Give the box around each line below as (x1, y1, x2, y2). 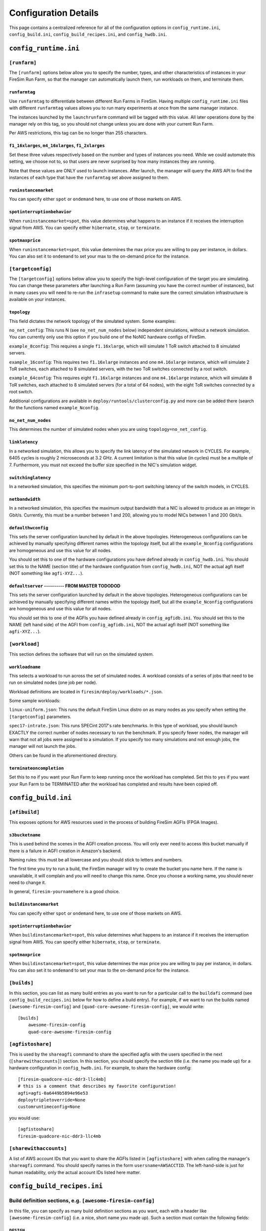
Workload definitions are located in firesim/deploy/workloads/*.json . (9, 688, 163, 694)
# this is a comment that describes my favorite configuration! (18, 1083, 177, 1089)
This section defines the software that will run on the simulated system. (9, 651, 154, 657)
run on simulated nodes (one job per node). (9, 680, 98, 685)
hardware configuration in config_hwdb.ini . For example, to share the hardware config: (9, 1065, 192, 1071)
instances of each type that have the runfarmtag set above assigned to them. (9, 175, 169, 180)
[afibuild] (9, 809, 40, 815)
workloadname (9, 664, 41, 670)
